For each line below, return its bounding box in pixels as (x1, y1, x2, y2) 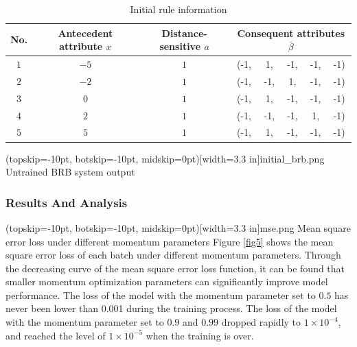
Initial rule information (130, 2, 227, 16)
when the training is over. (146, 328, 254, 342)
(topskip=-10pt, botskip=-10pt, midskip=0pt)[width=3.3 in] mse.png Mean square (5, 220, 351, 235)
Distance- (161, 25, 207, 40)
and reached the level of (5, 328, 106, 342)
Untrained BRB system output (5, 165, 135, 179)
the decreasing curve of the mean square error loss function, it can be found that (5, 261, 345, 275)
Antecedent (58, 25, 113, 40)
